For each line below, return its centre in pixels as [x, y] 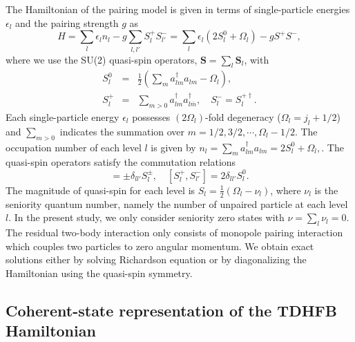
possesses [151, 116]
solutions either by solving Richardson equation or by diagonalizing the [156, 259]
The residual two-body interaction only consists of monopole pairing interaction [174, 232]
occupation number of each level [74, 147]
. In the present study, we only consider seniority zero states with [146, 217]
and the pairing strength [67, 22]
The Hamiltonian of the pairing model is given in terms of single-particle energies [178, 9]
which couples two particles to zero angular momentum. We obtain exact [160, 246]
